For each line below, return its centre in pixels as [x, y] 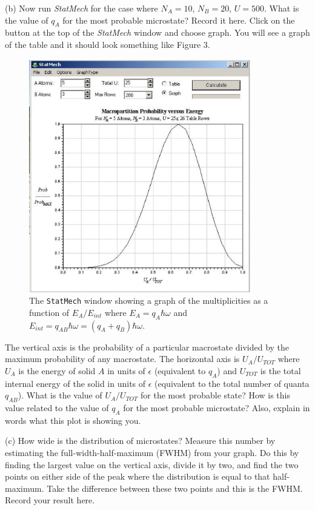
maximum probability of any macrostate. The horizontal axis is [122, 359]
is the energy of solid [57, 370]
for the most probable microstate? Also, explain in [217, 408]
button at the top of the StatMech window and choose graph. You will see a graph [157, 32]
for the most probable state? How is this [215, 395]
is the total [280, 370]
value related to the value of [57, 408]
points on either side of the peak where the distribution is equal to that [138, 476]
